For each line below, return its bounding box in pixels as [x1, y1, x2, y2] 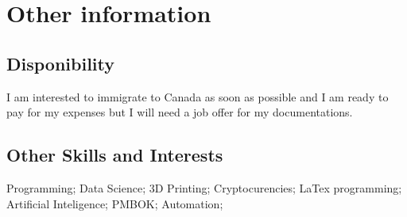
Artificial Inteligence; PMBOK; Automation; [6, 195, 223, 211]
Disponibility [6, 51, 115, 75]
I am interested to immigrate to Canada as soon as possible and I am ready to [6, 88, 389, 105]
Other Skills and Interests [6, 143, 223, 167]
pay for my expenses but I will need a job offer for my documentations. [6, 104, 353, 120]
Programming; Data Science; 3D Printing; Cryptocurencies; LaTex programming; [6, 179, 402, 196]
